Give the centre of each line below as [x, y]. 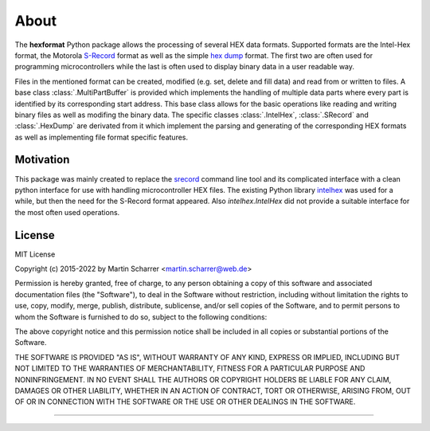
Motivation [42, 160]
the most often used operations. [67, 212]
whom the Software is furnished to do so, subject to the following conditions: [141, 317]
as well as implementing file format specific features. [102, 137]
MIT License [35, 254]
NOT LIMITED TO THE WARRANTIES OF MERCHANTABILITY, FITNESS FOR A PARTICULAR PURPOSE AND [190, 368]
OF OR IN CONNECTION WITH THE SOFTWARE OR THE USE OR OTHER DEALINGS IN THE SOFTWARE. [185, 402]
